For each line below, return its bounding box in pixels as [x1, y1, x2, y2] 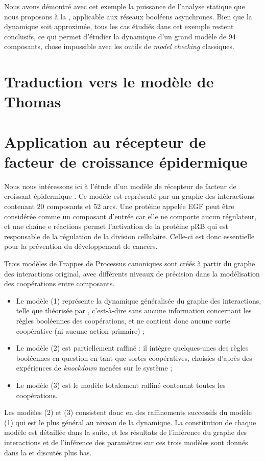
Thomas [4, 91, 61, 112]
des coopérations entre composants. [4, 278, 115, 289]
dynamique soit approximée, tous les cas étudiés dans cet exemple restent [4, 21, 234, 32]
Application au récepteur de [4, 131, 206, 152]
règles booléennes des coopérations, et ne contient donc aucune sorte [16, 315, 230, 326]
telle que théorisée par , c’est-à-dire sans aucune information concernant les [16, 305, 252, 316]
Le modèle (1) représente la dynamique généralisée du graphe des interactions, [16, 295, 261, 306]
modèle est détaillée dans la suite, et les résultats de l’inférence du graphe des [4, 427, 247, 437]
